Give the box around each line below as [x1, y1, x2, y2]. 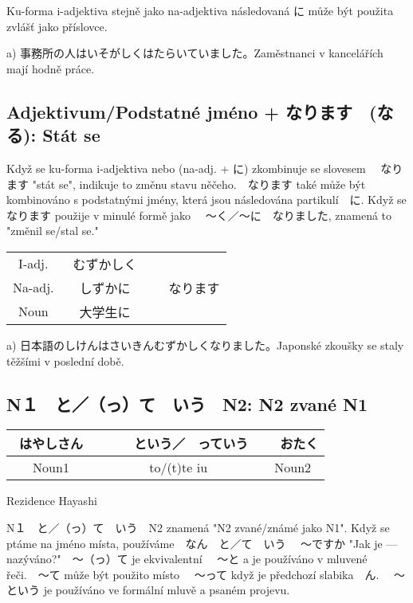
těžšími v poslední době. [6, 352, 124, 369]
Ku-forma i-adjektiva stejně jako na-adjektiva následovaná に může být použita [6, 2, 394, 18]
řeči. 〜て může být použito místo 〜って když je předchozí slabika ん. [6, 566, 380, 582]
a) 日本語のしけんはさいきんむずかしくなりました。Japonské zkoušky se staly [6, 336, 404, 353]
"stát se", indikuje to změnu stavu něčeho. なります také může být [32, 175, 366, 192]
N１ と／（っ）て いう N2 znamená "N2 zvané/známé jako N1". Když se [6, 519, 390, 535]
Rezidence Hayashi [6, 492, 97, 509]
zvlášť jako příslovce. [6, 18, 108, 34]
